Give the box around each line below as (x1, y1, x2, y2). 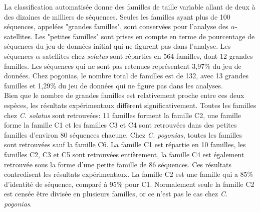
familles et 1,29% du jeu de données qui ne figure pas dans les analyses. (4, 80, 223, 90)
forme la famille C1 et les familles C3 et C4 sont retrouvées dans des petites (4, 120, 237, 130)
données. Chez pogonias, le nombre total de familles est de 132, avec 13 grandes (4, 70, 249, 81)
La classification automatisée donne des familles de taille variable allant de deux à (4, 2, 255, 12)
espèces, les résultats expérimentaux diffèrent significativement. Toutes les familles (4, 99, 256, 110)
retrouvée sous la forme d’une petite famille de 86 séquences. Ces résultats (4, 159, 232, 169)
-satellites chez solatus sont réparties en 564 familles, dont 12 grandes (40, 50, 253, 61)
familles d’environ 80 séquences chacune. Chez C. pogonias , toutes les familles (4, 129, 242, 140)
